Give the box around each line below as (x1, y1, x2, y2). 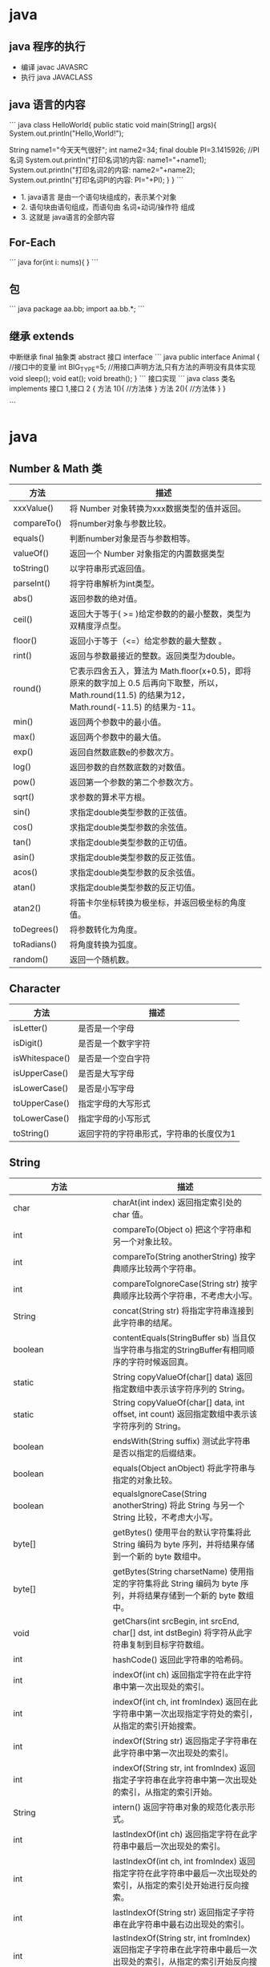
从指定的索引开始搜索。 (112, 1720, 201, 1731)
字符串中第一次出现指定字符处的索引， (112, 1708, 257, 1719)
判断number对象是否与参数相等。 (69, 533, 195, 545)
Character (9, 982, 61, 996)
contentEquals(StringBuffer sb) (112, 1332, 231, 1343)
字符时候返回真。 (128, 1356, 193, 1367)
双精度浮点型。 (69, 620, 127, 631)
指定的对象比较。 (112, 1474, 177, 1486)
